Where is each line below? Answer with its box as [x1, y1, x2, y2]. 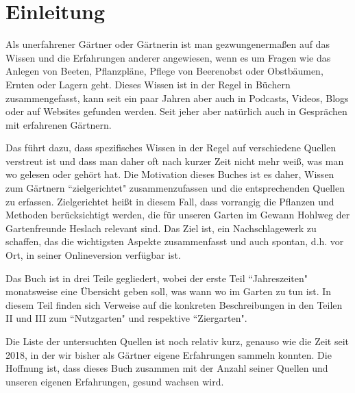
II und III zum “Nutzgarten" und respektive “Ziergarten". [5, 311, 247, 325]
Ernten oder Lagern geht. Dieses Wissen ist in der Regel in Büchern [5, 77, 291, 91]
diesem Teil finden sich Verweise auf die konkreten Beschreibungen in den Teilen [5, 297, 343, 312]
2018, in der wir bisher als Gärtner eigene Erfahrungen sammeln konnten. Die [5, 347, 332, 362]
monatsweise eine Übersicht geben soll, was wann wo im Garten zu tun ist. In [5, 284, 332, 299]
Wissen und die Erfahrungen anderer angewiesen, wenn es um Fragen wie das [5, 50, 331, 64]
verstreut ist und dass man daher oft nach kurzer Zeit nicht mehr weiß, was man [5, 153, 344, 168]
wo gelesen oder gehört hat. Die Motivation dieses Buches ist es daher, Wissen [5, 167, 334, 181]
